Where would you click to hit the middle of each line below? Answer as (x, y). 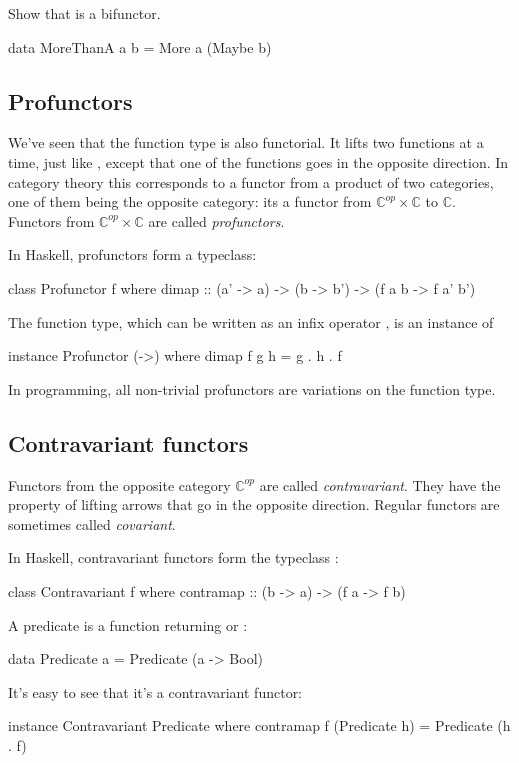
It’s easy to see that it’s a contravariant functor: (155, 691)
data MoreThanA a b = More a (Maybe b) (140, 46)
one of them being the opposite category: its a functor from (190, 201)
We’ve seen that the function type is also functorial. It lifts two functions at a (246, 142)
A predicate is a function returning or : (128, 624)
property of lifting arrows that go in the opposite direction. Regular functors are (254, 504)
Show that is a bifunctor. (84, 13)
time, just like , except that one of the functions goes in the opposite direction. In (258, 161)
